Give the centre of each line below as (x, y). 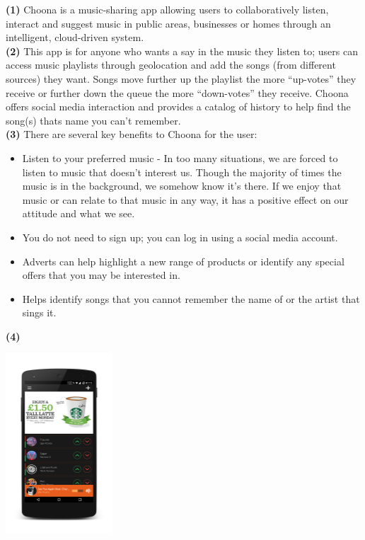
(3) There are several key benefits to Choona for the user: (132, 134)
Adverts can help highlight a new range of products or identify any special (183, 261)
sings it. (39, 312)
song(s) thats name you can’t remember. (93, 120)
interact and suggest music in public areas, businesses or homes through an (168, 23)
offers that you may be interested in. (101, 275)
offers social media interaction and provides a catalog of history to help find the (178, 107)
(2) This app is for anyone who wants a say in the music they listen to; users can (182, 51)
